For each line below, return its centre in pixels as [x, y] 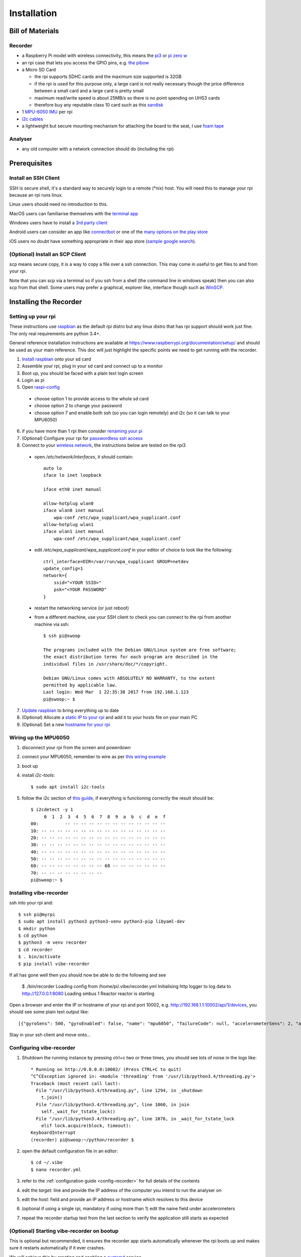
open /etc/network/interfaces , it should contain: [84, 457]
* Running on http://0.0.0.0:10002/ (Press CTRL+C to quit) [106, 1069]
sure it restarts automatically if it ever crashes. [57, 1248]
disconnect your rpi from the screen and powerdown [76, 747]
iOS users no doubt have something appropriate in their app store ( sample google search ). [103, 241]
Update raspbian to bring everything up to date [70, 710]
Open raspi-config [41, 387]
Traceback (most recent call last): [76, 1083]
